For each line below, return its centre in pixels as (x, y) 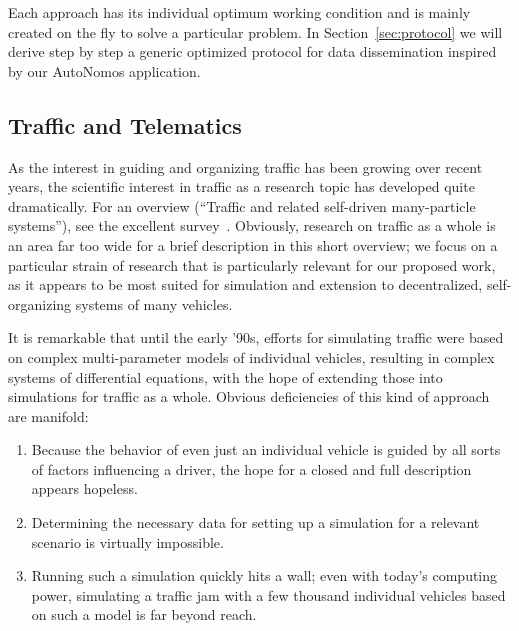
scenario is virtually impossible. (127, 541)
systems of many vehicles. (154, 303)
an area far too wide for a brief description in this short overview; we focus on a (253, 244)
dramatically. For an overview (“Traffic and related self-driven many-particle (242, 205)
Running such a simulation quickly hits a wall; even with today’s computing (264, 575)
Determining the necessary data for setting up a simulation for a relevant (255, 522)
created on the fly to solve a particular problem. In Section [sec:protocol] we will (255, 31)
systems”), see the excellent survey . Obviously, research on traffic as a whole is (252, 225)
